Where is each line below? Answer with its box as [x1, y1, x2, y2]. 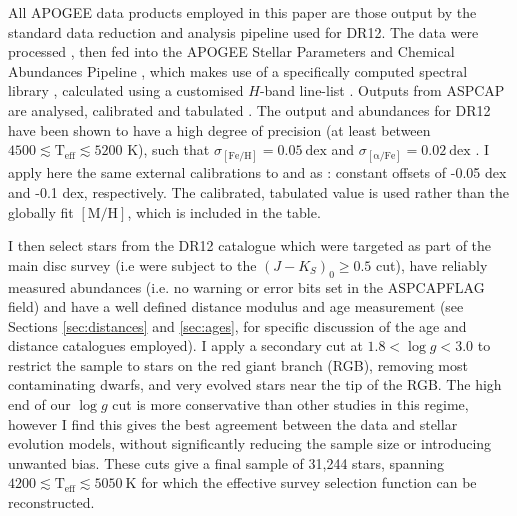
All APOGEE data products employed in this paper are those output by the [8, 2, 477, 22]
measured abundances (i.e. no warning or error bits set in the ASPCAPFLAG [8, 276, 485, 297]
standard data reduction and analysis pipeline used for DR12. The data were [8, 21, 479, 42]
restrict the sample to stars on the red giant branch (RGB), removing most [8, 354, 468, 375]
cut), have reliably [376, 254, 488, 275]
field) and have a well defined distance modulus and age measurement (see [8, 296, 464, 317]
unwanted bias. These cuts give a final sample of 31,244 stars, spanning [8, 452, 445, 473]
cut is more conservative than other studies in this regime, [112, 394, 469, 415]
